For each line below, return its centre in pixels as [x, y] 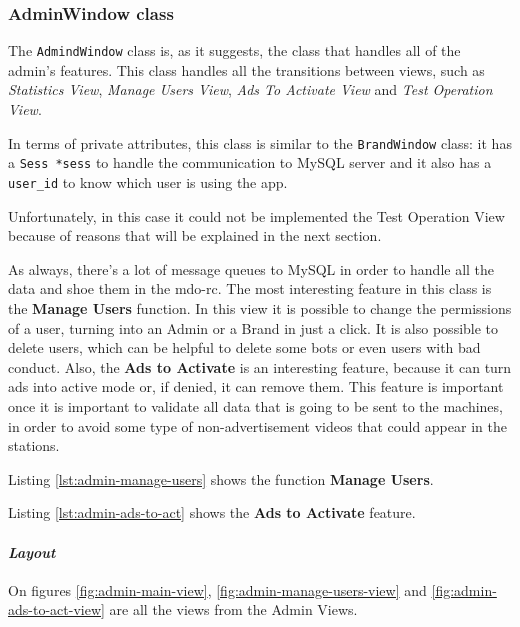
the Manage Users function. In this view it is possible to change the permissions [260, 308]
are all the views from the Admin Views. [233, 609]
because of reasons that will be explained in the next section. [195, 235]
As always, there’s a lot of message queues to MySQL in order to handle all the [251, 268]
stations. [34, 445]
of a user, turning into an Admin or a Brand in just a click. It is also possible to [253, 327]
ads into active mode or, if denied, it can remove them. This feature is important [256, 386]
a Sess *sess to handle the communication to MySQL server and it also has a [250, 162]
